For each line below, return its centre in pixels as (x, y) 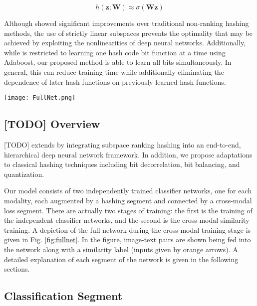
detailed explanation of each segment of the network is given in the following (121, 259)
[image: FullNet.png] (40, 98)
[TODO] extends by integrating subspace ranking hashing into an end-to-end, (123, 145)
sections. (17, 269)
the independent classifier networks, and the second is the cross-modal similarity (127, 220)
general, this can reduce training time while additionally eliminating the (114, 72)
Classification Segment (63, 296)
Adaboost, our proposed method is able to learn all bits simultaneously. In (118, 62)
